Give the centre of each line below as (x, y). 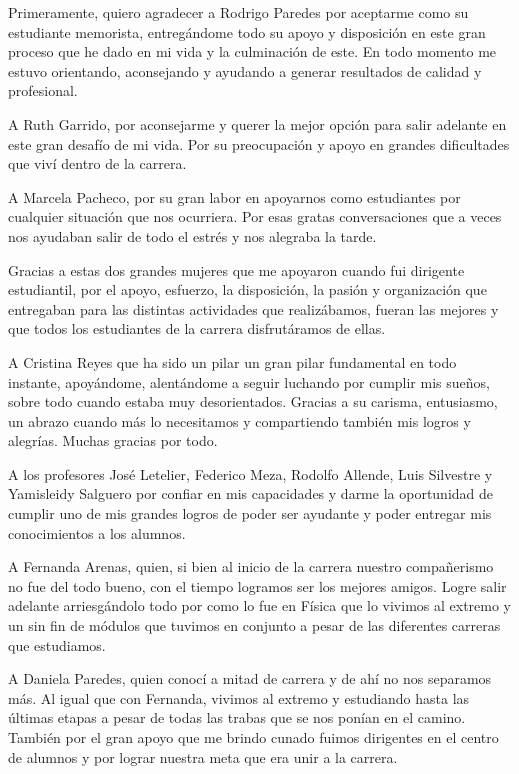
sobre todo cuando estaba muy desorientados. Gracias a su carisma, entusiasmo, (253, 401)
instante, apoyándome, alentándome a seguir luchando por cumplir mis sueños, (249, 381)
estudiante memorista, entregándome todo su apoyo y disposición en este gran (247, 31)
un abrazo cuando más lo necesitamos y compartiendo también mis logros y (239, 420)
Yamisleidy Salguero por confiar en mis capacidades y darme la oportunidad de (251, 493)
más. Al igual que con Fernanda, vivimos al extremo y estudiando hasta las (239, 697)
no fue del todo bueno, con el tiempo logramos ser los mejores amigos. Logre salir (257, 585)
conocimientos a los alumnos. (97, 532)
